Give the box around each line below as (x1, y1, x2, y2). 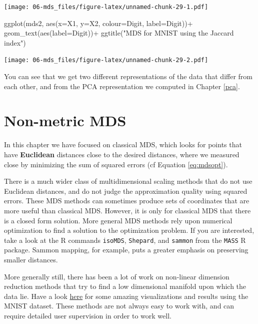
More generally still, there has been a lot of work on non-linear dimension (4, 271, 229, 281)
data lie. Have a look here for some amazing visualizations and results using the (4, 290, 248, 301)
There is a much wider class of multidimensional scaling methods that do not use (4, 176, 252, 186)
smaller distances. (4, 254, 58, 264)
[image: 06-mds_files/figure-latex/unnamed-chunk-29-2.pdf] (4, 57, 208, 64)
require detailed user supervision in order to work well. (4, 310, 171, 320)
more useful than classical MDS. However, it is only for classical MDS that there (4, 205, 251, 215)
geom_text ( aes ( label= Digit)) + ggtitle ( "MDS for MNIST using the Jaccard (4, 28, 234, 38)
